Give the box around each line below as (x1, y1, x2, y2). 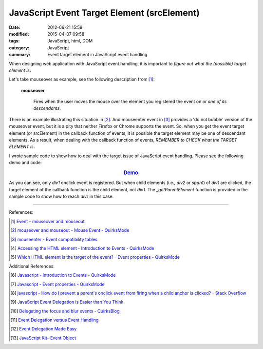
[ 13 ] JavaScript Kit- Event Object (10, 335, 76, 341)
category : (9, 44, 30, 51)
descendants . (33, 105, 61, 111)
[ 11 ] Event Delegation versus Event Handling (10, 317, 99, 323)
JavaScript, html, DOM (47, 38, 93, 44)
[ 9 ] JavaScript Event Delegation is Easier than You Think (10, 299, 124, 305)
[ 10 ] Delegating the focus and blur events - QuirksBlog (10, 308, 120, 314)
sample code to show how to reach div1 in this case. (9, 193, 114, 200)
